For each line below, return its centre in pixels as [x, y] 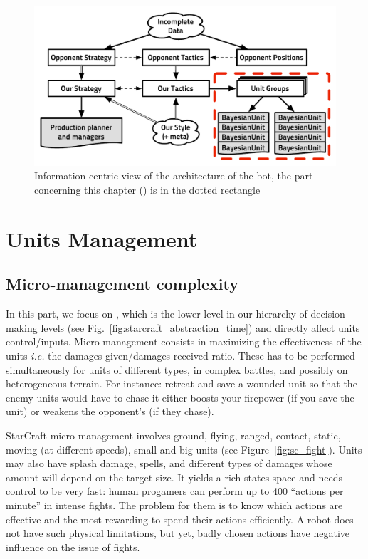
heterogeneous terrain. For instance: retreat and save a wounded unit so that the [182, 383]
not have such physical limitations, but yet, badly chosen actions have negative [178, 533]
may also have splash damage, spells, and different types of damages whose [169, 463]
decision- [330, 314]
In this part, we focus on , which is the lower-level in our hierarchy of [157, 314]
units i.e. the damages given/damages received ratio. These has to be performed [180, 355]
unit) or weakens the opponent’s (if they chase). [110, 411]
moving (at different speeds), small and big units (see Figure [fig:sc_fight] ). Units [184, 449]
